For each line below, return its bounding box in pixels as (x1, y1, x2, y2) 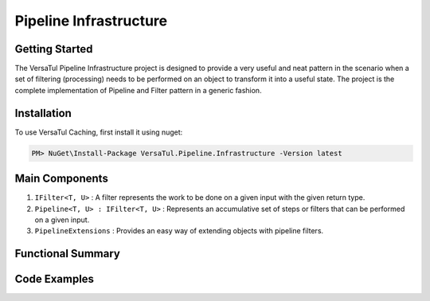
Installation (14, 106, 72, 119)
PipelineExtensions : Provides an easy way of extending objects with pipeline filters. (34, 226, 324, 236)
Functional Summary (14, 247, 121, 260)
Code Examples (14, 272, 95, 286)
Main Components (14, 172, 109, 186)
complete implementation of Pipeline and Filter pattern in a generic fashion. (14, 85, 262, 95)
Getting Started (14, 42, 93, 56)
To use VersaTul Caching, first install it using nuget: (14, 127, 183, 137)
